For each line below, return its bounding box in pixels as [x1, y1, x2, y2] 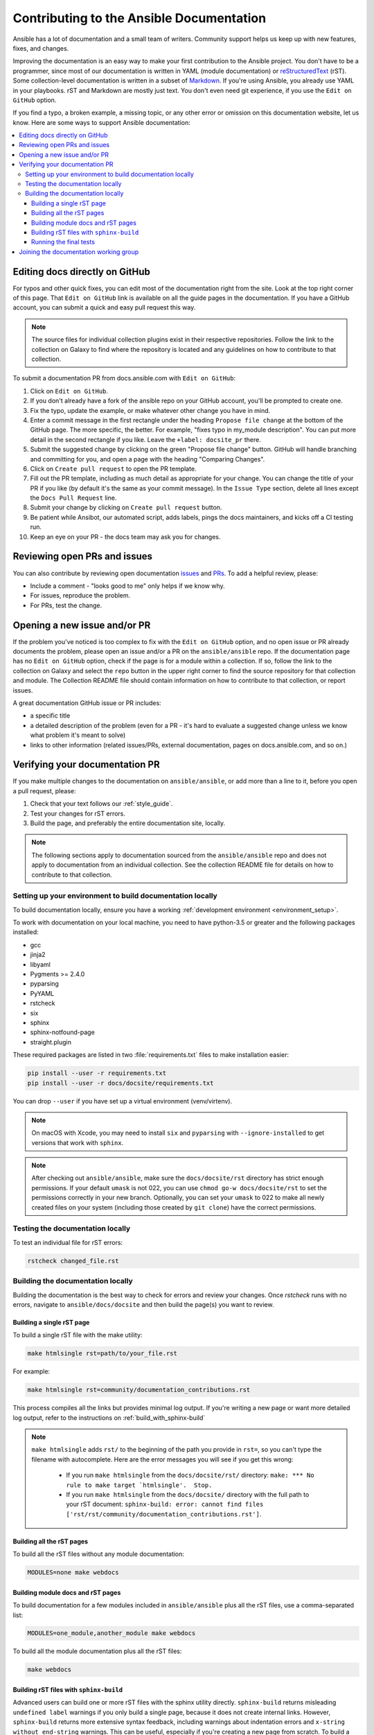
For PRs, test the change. [30, 601, 103, 609]
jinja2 [30, 951, 46, 959]
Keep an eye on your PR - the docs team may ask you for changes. [30, 532, 221, 541]
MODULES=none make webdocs [27, 1568, 119, 1577]
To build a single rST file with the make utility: [12, 1331, 143, 1339]
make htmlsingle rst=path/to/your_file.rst [27, 1350, 178, 1357]
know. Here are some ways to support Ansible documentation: [12, 118, 190, 126]
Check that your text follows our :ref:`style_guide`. [30, 799, 173, 808]
